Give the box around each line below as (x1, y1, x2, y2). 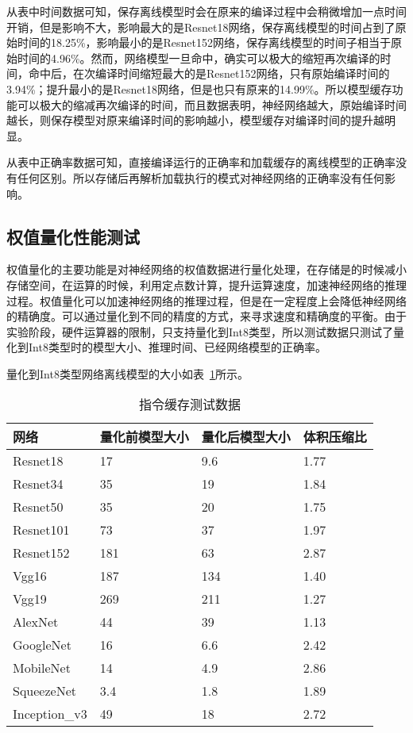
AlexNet (13, 612, 59, 631)
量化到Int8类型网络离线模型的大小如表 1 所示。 (6, 365, 249, 382)
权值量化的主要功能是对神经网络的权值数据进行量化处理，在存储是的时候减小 (6, 261, 407, 278)
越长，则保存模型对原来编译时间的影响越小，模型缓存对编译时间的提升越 (6, 112, 384, 129)
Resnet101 (13, 520, 70, 539)
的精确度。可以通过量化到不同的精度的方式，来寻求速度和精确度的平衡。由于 (6, 308, 407, 324)
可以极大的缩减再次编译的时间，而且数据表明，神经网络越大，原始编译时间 (17, 96, 407, 113)
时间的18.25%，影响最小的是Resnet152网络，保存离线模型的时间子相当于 (17, 34, 392, 51)
